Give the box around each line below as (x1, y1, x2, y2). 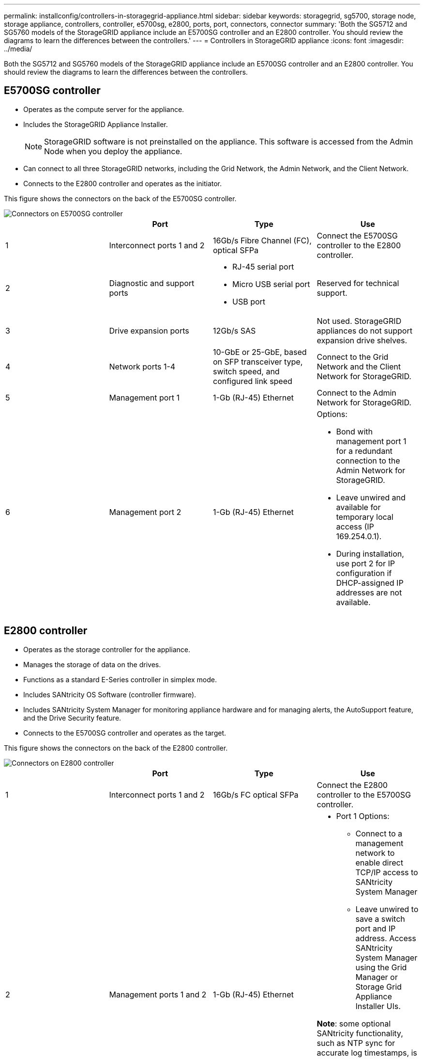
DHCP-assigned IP (336, 578, 404, 588)
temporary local (336, 512, 394, 522)
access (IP (336, 521, 374, 531)
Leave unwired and (336, 492, 406, 502)
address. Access (355, 933, 416, 943)
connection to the (336, 455, 400, 465)
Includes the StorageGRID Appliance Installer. (23, 120, 168, 128)
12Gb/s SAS (213, 325, 256, 336)
